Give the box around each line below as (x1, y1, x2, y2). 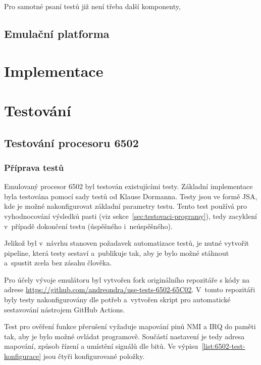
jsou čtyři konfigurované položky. (43, 351, 145, 361)
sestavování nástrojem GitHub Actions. (4, 304, 125, 314)
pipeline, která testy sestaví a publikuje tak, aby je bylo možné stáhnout (4, 247, 229, 258)
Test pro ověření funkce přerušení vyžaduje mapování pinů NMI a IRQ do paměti (4, 321, 256, 332)
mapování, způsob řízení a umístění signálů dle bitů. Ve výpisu (4, 341, 198, 351)
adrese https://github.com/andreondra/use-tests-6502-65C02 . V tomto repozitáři (4, 284, 255, 295)
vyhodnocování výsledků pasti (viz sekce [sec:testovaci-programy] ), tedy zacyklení (4, 210, 257, 221)
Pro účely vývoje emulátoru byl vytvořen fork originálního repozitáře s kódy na (4, 274, 250, 285)
